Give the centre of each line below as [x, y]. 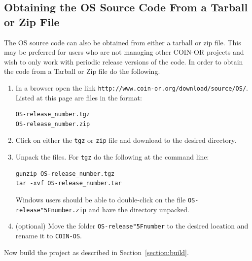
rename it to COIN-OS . [49, 235]
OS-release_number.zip [53, 124]
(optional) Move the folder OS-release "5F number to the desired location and [132, 226]
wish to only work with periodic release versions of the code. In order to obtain [124, 61]
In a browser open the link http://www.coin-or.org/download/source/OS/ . [132, 87]
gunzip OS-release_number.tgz [65, 174]
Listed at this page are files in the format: [79, 97]
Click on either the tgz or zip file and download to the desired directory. [126, 140]
